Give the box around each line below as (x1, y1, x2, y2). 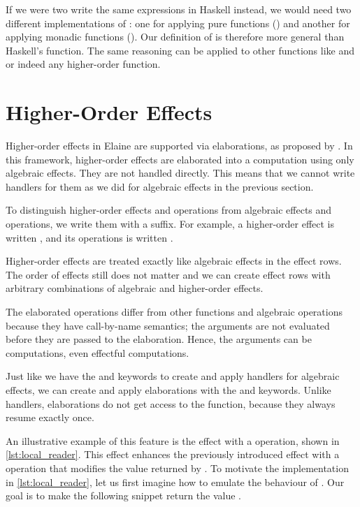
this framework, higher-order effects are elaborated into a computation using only (6, 152, 354, 166)
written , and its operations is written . (6, 230, 173, 244)
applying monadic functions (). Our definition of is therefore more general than (6, 29, 345, 44)
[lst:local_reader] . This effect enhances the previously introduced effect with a (6, 447, 340, 462)
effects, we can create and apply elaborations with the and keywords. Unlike (6, 383, 331, 397)
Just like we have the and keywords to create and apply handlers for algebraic (6, 369, 340, 383)
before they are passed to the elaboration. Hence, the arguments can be (6, 332, 312, 346)
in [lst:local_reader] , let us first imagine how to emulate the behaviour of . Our (6, 474, 345, 489)
